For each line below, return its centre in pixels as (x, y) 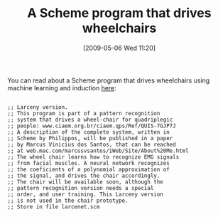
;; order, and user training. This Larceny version (85, 194)
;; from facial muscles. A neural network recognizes (89, 163)
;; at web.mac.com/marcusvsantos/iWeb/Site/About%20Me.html (98, 151)
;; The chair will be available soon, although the (85, 182)
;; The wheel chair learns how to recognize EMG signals (93, 157)
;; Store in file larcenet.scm (54, 207)
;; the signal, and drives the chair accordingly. (84, 176)
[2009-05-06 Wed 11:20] (119, 48)
